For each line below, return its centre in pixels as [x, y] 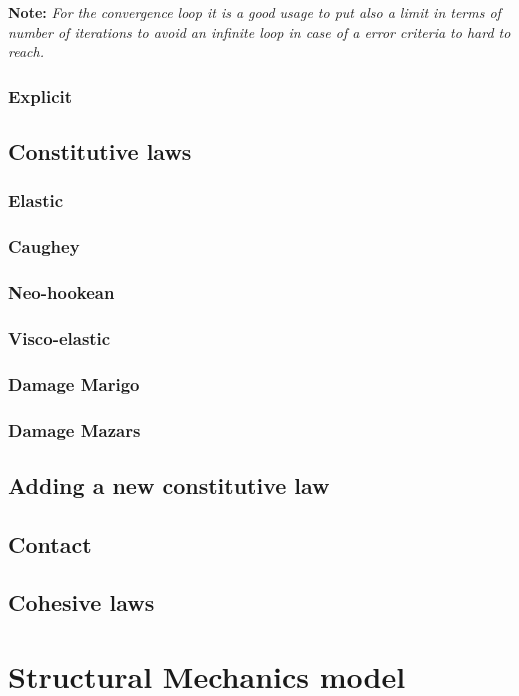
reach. [26, 51]
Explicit [40, 95]
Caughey [44, 246]
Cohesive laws [81, 602]
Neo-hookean [61, 292]
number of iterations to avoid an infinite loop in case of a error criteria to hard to [259, 31]
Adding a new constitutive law [169, 484]
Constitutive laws [100, 151]
